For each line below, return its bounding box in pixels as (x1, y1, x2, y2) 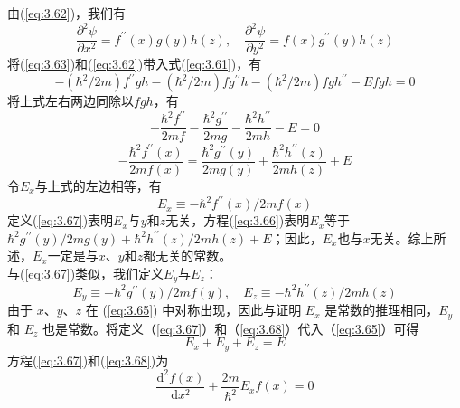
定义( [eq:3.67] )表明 (7, 211, 114, 230)
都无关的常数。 (143, 246, 232, 265)
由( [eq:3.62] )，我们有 (7, 4, 127, 22)
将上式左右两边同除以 (7, 91, 134, 110)
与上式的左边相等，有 (34, 176, 162, 195)
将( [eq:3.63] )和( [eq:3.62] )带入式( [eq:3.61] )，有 (7, 54, 262, 73)
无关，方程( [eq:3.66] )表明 (165, 211, 310, 230)
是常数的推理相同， (324, 300, 439, 319)
